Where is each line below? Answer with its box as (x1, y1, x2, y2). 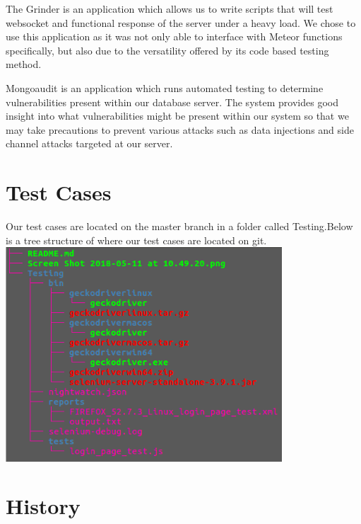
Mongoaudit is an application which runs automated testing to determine (6, 80, 324, 95)
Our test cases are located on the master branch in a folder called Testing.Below (6, 219, 353, 234)
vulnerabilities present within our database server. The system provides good (6, 94, 338, 109)
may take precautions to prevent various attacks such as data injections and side (6, 122, 354, 137)
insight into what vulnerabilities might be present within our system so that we (6, 108, 349, 123)
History (6, 491, 81, 520)
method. (6, 57, 42, 72)
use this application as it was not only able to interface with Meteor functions (6, 29, 343, 44)
